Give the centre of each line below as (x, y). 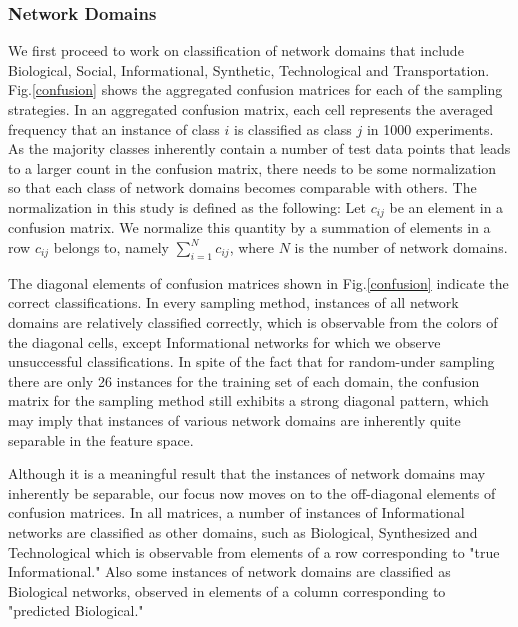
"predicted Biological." (76, 610)
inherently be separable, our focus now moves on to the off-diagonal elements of (252, 492)
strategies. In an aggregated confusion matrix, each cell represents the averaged (251, 109)
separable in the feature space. (101, 439)
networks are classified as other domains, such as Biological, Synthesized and (243, 531)
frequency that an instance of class (114, 128)
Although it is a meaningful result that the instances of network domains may (247, 473)
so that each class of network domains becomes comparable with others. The (242, 187)
